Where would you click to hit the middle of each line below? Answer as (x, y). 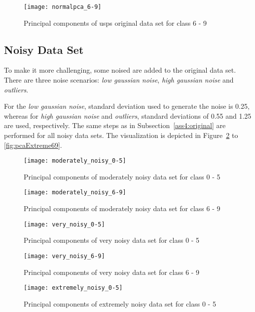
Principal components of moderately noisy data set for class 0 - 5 (122, 176)
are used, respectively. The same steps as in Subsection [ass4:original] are (115, 125)
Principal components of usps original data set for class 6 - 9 (115, 22)
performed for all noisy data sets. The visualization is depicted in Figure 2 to (121, 135)
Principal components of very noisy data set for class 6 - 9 (112, 272)
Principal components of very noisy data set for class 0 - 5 (112, 240)
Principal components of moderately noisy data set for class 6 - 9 (122, 208)
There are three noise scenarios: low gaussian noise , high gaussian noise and (119, 80)
